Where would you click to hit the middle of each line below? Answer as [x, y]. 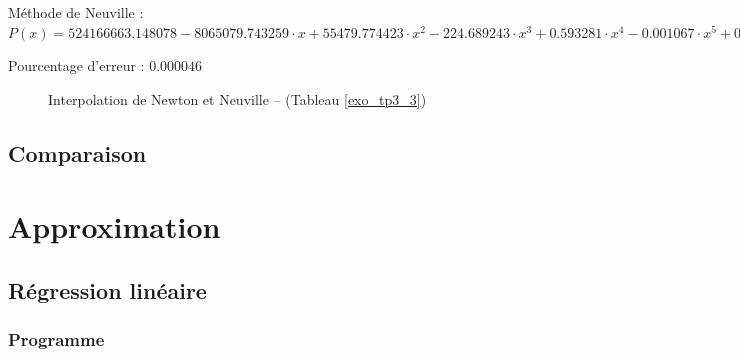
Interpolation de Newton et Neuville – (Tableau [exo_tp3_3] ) [237, 98]
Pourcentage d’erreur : [76, 65]
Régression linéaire [107, 289]
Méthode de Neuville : [76, 12]
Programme [56, 339]
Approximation [114, 226]
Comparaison [77, 152]
